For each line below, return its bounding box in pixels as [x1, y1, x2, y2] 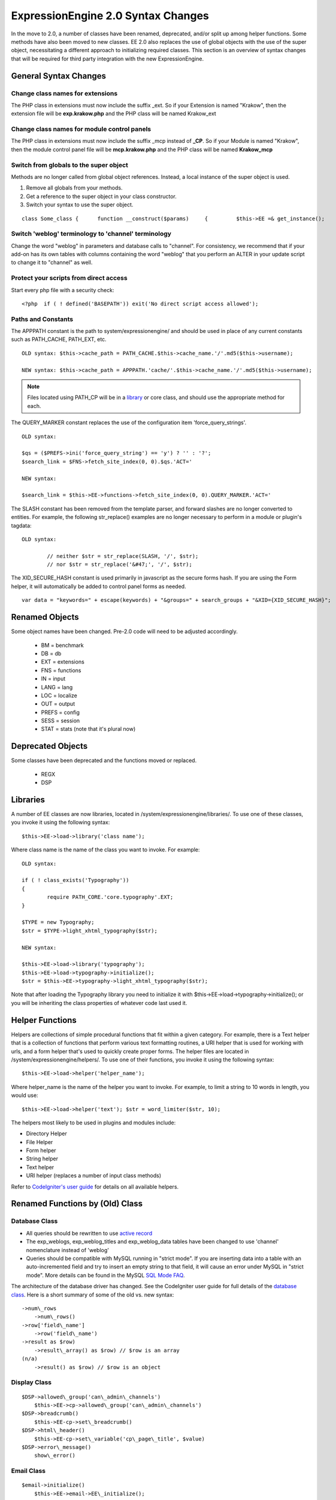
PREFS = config [41, 709, 80, 716]
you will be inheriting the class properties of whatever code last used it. [11, 999, 187, 1006]
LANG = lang [41, 683, 73, 691]
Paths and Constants [11, 315, 74, 323]
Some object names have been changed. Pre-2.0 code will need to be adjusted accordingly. [11, 628, 238, 635]
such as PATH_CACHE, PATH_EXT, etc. [11, 336, 107, 343]
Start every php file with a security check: [11, 286, 114, 293]
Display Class [11, 1378, 52, 1387]
